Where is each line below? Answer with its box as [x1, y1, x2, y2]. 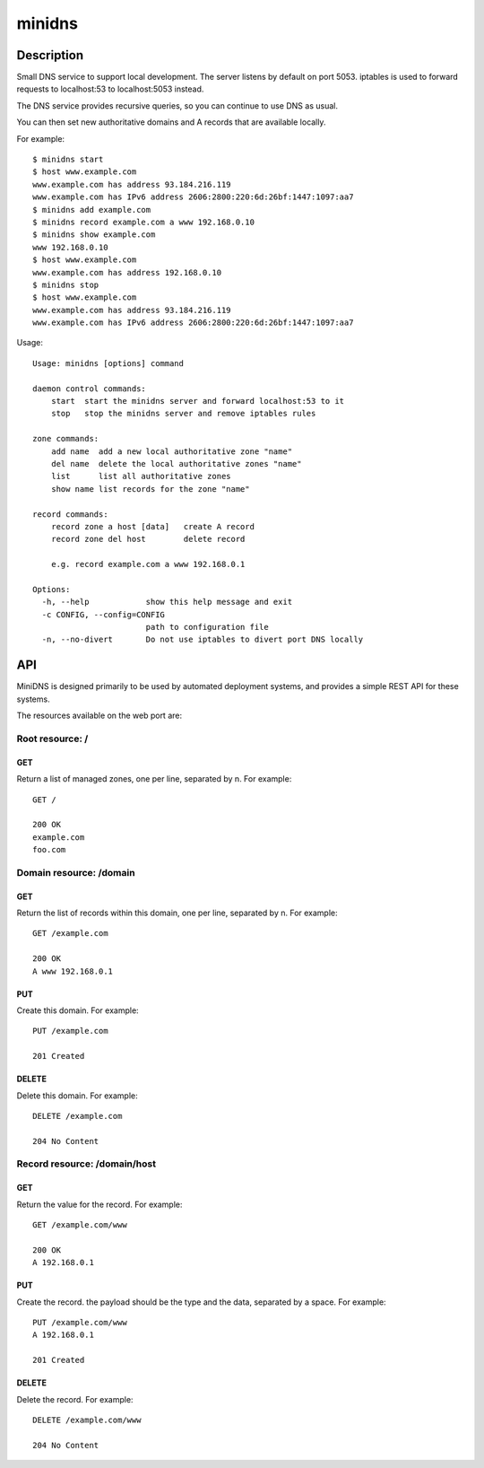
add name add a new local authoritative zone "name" [50, 446, 293, 457]
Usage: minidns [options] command [32, 358, 184, 368]
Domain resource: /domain [16, 866, 135, 878]
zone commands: [32, 433, 99, 444]
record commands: [32, 509, 108, 520]
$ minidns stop [32, 279, 99, 290]
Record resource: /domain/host [16, 1158, 157, 1170]
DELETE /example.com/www [32, 1414, 142, 1425]
